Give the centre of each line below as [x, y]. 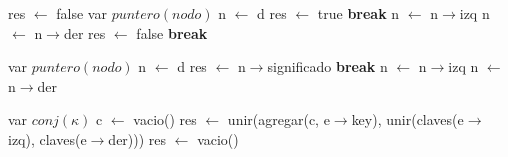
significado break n [327, 66]
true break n [358, 13]
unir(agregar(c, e [278, 119]
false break [172, 32]
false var [81, 13]
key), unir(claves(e [407, 119]
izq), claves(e [47, 138]
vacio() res [165, 119]
